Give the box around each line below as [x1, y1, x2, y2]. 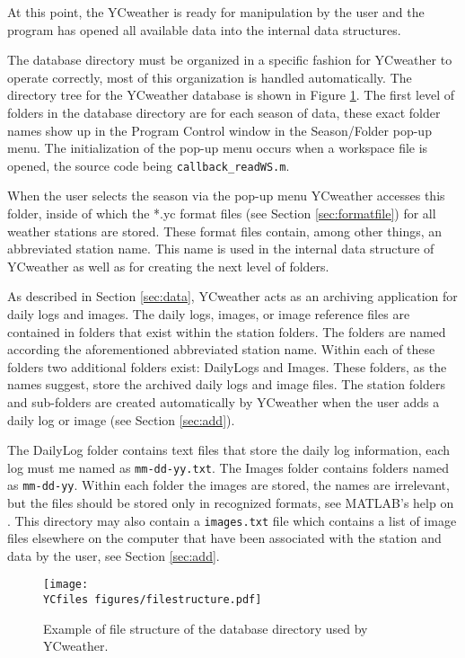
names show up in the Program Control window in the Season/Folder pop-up [7, 120, 432, 139]
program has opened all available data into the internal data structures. [7, 20, 401, 39]
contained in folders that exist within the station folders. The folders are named [7, 322, 446, 341]
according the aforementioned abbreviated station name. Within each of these [7, 340, 435, 359]
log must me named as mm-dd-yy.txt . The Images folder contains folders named [7, 458, 449, 476]
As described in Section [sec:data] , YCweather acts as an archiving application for [7, 287, 458, 306]
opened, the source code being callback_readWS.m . [7, 156, 290, 174]
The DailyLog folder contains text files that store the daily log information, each [7, 440, 451, 459]
